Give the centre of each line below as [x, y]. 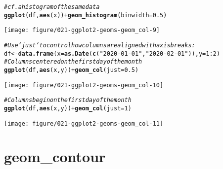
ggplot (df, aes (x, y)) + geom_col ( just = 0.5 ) [71, 70]
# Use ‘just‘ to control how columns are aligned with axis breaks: [100, 45]
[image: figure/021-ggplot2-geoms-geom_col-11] [84, 123]
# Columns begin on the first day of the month [68, 100]
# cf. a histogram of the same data [52, 7]
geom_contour [55, 156]
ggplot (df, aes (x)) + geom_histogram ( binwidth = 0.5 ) [86, 15]
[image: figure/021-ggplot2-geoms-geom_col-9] [82, 30]
